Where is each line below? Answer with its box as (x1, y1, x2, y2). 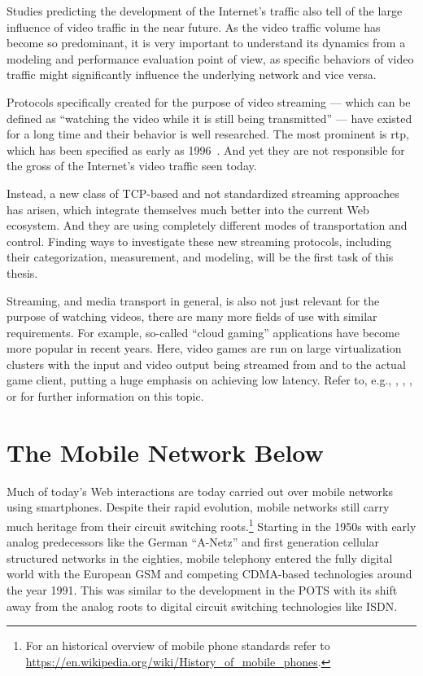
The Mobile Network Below (7, 435, 324, 468)
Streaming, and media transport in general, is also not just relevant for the (7, 292, 380, 309)
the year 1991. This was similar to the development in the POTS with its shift (7, 582, 398, 598)
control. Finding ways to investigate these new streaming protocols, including (7, 232, 392, 249)
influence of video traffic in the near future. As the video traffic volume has (7, 18, 381, 35)
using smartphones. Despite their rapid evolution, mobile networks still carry (7, 498, 390, 516)
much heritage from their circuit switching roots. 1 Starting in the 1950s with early (7, 515, 416, 534)
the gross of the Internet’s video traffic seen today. (7, 157, 257, 174)
